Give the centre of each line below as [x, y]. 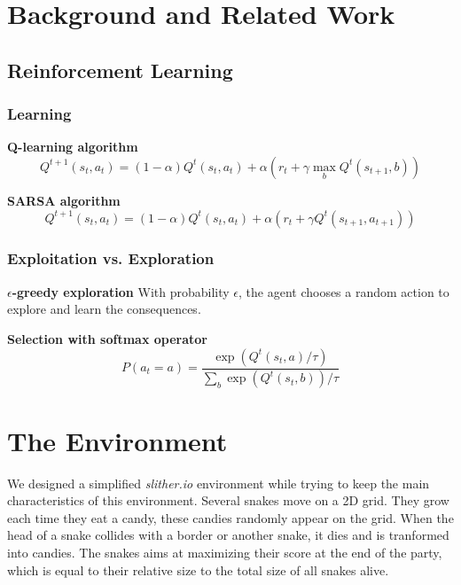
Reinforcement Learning [120, 70]
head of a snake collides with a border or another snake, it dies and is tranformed [228, 535]
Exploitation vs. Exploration [111, 258]
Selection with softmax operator [107, 338]
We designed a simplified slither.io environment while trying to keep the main [219, 483]
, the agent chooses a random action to [344, 291]
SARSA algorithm [64, 200]
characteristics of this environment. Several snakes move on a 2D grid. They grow [228, 500]
